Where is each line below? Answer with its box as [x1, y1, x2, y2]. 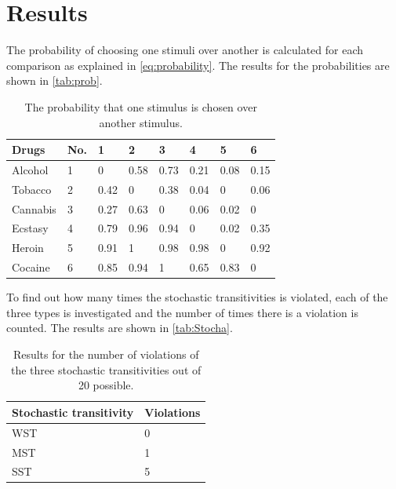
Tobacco [12, 181, 52, 197]
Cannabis [12, 200, 56, 217]
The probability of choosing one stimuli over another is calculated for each [6, 42, 363, 58]
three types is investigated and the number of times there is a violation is [6, 304, 358, 320]
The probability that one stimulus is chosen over [24, 98, 257, 115]
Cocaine [12, 259, 50, 276]
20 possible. [78, 377, 134, 393]
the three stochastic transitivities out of [11, 361, 202, 378]
